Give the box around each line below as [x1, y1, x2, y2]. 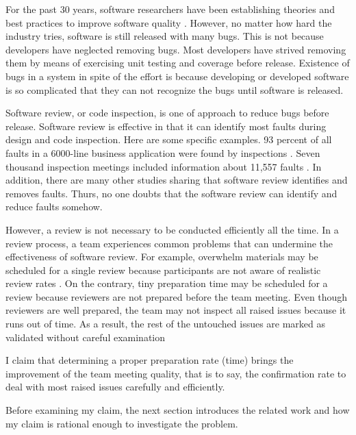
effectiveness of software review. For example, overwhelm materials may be [5, 249, 318, 264]
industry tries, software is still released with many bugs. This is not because [5, 29, 324, 43]
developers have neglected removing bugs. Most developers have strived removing [5, 42, 346, 56]
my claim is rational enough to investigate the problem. [5, 416, 238, 430]
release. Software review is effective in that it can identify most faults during [5, 119, 327, 133]
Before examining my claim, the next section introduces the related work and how [5, 403, 350, 417]
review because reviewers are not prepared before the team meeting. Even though [5, 289, 348, 303]
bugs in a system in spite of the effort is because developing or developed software [5, 69, 349, 83]
